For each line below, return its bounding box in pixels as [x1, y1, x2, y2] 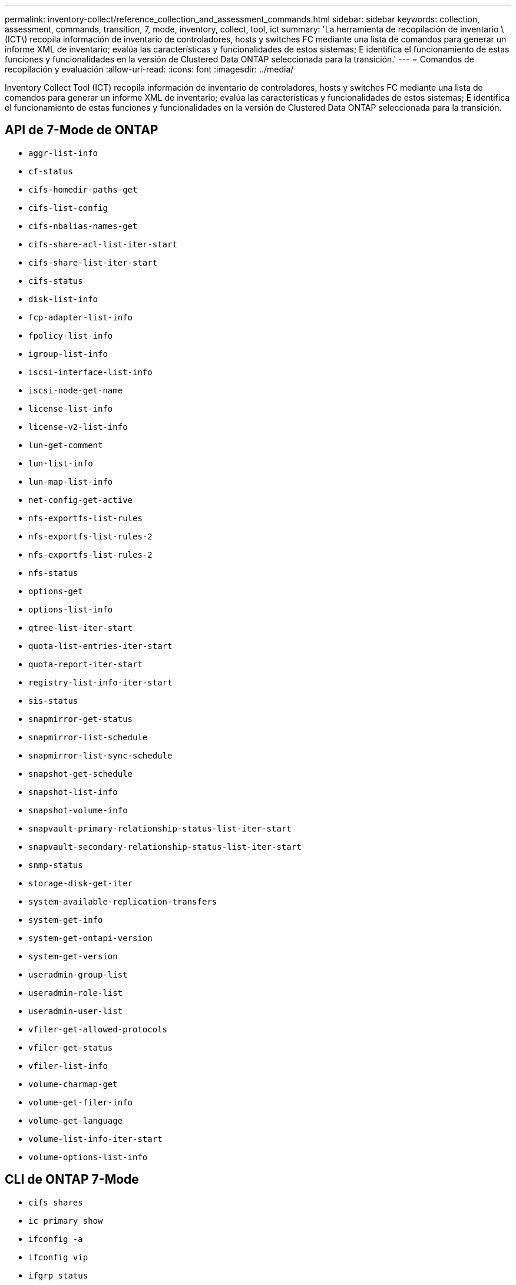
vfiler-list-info [28, 1061, 108, 1071]
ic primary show [28, 1216, 103, 1226]
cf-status [28, 166, 73, 176]
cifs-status [28, 276, 83, 286]
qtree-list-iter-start [28, 622, 133, 632]
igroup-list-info [28, 349, 108, 359]
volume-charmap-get [28, 1079, 118, 1089]
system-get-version [28, 951, 118, 961]
